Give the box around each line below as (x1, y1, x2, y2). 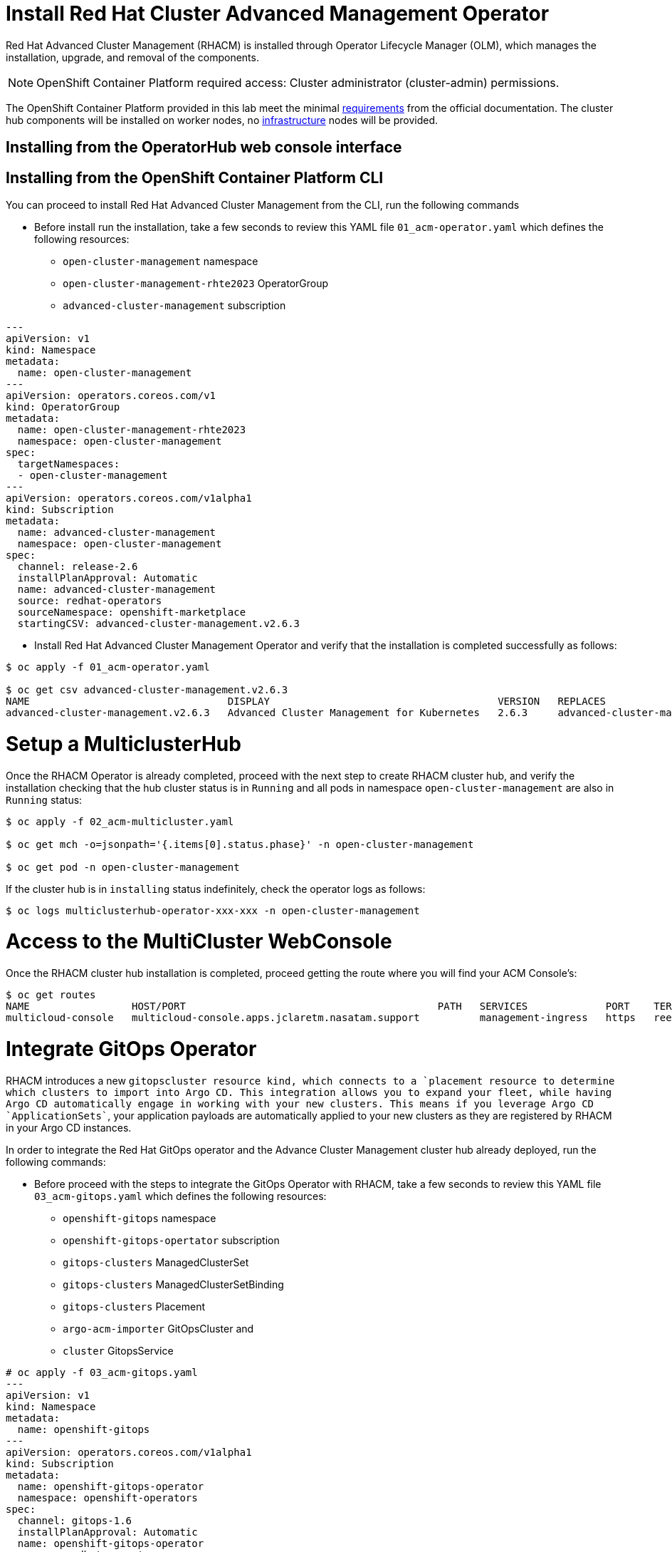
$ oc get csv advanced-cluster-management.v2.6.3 (6, 684, 288, 696)
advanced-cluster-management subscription (63, 299, 286, 312)
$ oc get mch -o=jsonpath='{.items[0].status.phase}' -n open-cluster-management (6, 838, 474, 850)
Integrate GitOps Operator (6, 1036, 257, 1061)
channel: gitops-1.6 (17, 1514, 132, 1526)
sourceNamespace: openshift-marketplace (17, 606, 246, 619)
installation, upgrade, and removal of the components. (6, 51, 259, 63)
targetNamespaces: (17, 458, 120, 470)
